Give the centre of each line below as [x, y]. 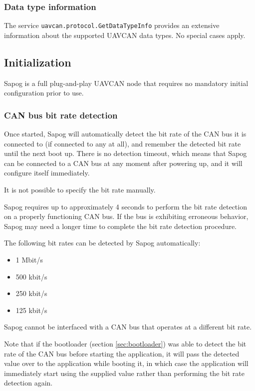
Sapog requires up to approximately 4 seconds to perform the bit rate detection [126, 206]
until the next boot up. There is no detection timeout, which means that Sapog [126, 153]
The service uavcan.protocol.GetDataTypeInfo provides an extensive [112, 25]
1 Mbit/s [29, 260]
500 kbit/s [31, 276]
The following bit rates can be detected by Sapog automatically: [102, 243]
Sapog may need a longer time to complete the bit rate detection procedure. [121, 226]
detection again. [28, 383]
